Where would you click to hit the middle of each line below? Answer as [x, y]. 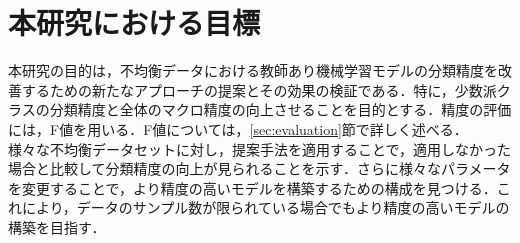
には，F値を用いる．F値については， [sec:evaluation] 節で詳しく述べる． [238, 128]
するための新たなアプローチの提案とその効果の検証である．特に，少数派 [259, 89]
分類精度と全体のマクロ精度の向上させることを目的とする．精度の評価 [280, 109]
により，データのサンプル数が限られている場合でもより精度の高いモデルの [265, 207]
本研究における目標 [134, 22]
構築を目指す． [57, 226]
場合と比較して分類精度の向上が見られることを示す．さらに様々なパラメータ [259, 168]
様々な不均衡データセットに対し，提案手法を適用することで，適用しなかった [260, 148]
